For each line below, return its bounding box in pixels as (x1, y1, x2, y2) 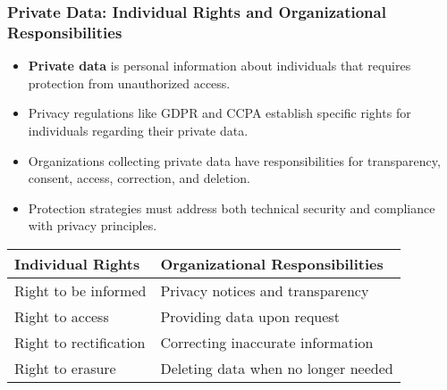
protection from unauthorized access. (28, 73, 231, 92)
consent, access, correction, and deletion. (28, 169, 250, 187)
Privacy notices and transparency (160, 279, 369, 301)
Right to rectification (14, 331, 146, 353)
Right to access (14, 305, 109, 327)
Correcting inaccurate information (160, 331, 374, 353)
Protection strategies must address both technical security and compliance (28, 198, 435, 217)
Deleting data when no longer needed (160, 357, 393, 378)
